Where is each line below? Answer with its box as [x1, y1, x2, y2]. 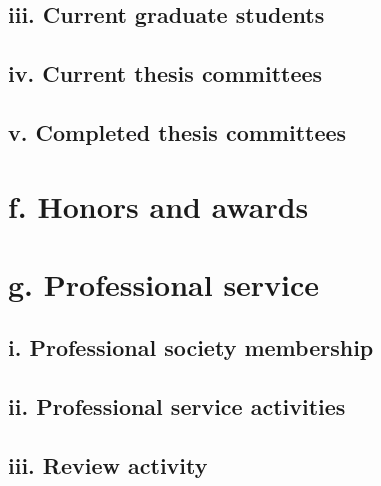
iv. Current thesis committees [8, 58, 323, 89]
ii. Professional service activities [8, 391, 346, 422]
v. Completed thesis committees [8, 116, 347, 147]
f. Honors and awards [8, 185, 309, 226]
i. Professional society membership [8, 332, 374, 363]
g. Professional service [8, 263, 320, 304]
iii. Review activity [8, 450, 208, 481]
